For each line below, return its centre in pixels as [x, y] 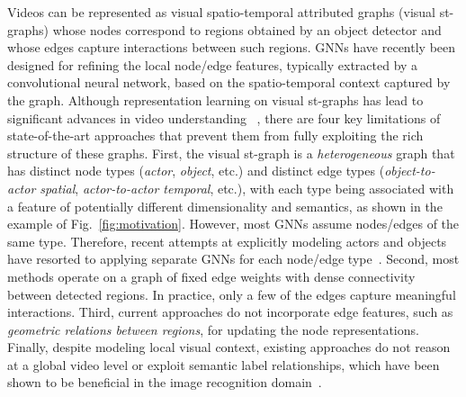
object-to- [410, 171]
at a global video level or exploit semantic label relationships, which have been [224, 364]
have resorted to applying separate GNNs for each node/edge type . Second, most [233, 259]
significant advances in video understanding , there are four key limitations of [224, 117]
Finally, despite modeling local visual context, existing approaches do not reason [229, 347]
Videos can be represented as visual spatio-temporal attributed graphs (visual [221, 12]
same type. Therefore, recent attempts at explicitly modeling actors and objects [227, 241]
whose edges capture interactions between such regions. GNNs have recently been [232, 47]
